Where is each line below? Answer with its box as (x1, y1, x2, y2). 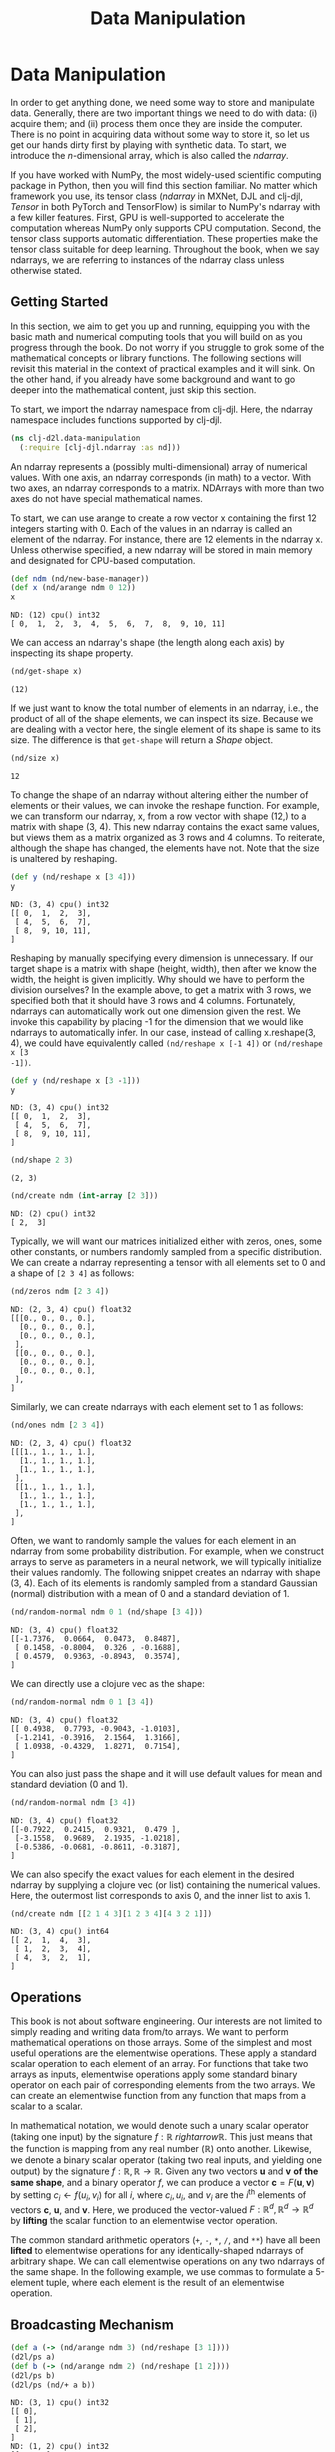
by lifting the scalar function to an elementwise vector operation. (10, 2215, 278, 2227)
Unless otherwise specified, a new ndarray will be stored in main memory (10, 543, 313, 556)
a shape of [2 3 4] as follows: (10, 1267, 135, 1279)
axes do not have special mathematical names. (10, 492, 203, 504)
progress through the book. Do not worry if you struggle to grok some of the (10, 341, 325, 353)
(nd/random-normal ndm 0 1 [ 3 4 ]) (10, 1697, 155, 1707)
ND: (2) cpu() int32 (10, 1209, 97, 1219)
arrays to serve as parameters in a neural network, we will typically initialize (10, 1555, 322, 1567)
